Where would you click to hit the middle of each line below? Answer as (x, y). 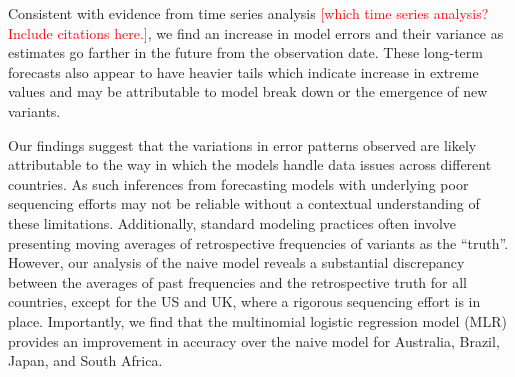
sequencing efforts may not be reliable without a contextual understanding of (244, 203)
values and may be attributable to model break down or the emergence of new (248, 91)
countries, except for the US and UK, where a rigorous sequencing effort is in (244, 301)
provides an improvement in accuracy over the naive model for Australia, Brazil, (254, 340)
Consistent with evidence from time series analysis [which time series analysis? (248, 13)
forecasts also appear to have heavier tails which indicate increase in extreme (243, 71)
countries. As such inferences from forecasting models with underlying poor (238, 183)
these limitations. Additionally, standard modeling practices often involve (232, 222)
